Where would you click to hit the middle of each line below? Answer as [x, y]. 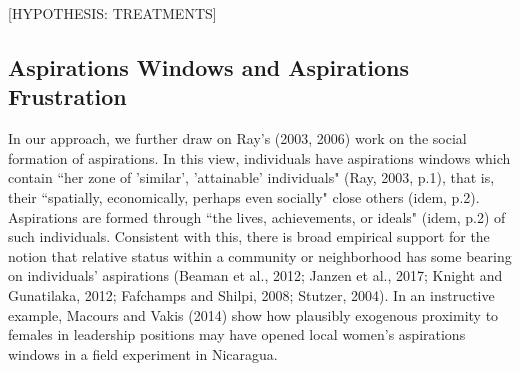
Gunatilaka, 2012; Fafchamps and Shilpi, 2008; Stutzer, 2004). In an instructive [251, 294]
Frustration [67, 96]
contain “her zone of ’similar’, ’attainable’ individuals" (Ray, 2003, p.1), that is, [251, 177]
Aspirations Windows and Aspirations [209, 66]
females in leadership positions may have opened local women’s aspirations [237, 334]
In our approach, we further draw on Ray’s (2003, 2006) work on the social [237, 138]
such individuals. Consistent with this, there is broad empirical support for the [249, 236]
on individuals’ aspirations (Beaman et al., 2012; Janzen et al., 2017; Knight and [255, 275]
